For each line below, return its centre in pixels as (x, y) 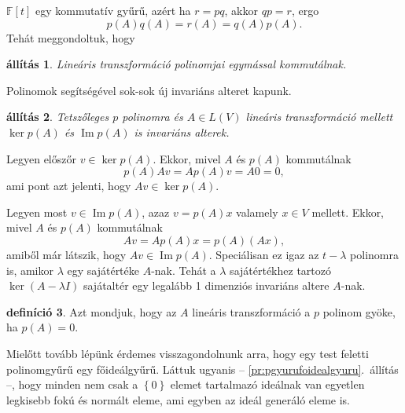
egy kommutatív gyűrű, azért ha (113, 10)
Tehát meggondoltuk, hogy (71, 37)
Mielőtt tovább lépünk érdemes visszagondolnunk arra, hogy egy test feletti (188, 353)
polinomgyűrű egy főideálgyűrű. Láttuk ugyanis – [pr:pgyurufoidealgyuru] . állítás (202, 369)
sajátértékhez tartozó (280, 270)
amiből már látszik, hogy (66, 254)
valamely (257, 212)
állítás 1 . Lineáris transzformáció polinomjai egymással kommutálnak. (177, 64)
